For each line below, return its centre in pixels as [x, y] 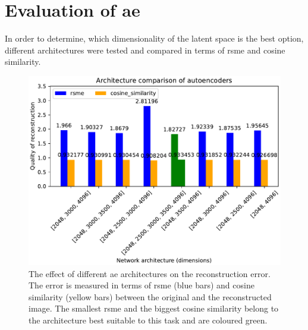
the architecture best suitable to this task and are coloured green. [148, 320]
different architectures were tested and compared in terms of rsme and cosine [145, 50]
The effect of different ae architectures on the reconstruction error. [150, 273]
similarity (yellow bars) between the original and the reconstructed [150, 296]
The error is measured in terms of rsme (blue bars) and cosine [142, 285]
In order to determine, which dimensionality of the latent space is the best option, [154, 38]
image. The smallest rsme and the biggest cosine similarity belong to [154, 308]
